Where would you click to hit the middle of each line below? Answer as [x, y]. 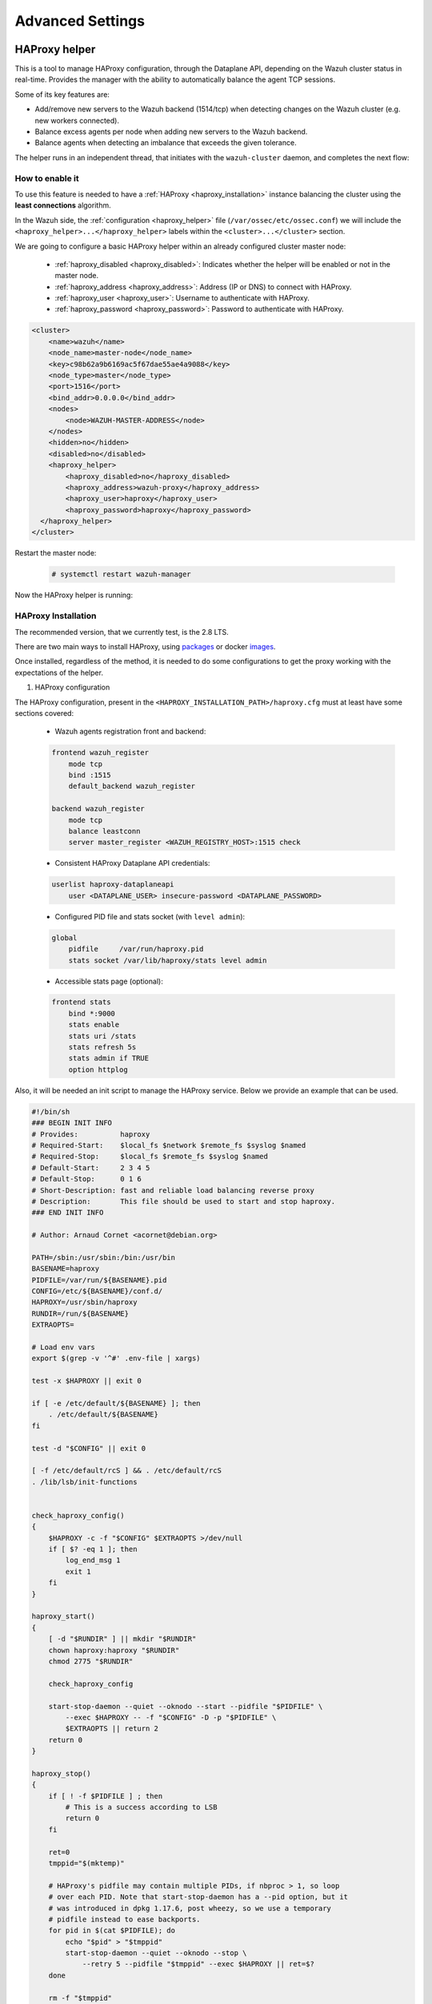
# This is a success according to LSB [141, 1807]
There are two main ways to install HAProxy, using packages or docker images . [145, 646]
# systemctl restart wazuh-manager [121, 574]
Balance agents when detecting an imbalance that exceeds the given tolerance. [166, 143]
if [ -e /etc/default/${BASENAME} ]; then [116, 1403]
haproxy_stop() [61, 1773]
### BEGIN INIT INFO [72, 1123]
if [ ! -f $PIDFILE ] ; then [106, 1796]
